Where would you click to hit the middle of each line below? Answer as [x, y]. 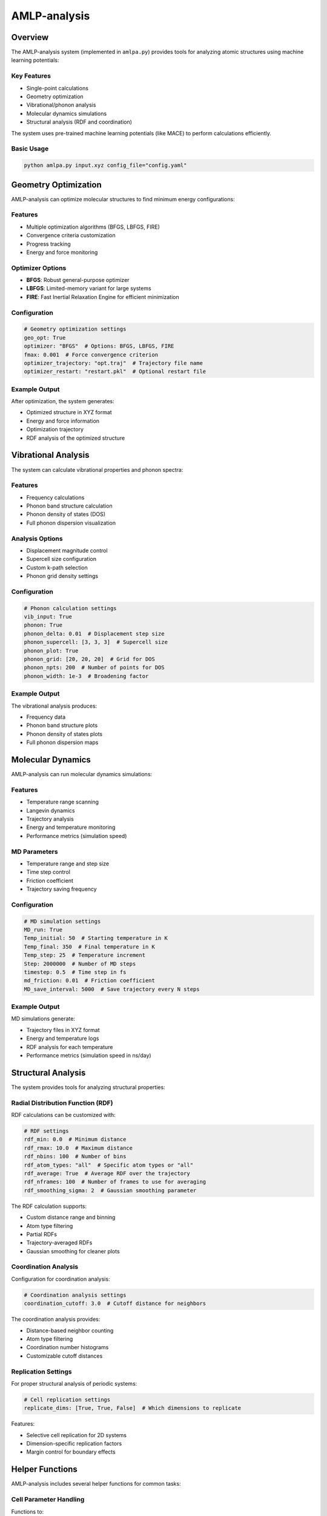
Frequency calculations [55, 497]
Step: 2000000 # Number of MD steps [80, 964]
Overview [30, 37]
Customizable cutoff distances [64, 1356]
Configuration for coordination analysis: [61, 1279]
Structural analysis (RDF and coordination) [79, 122]
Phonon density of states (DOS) [66, 514]
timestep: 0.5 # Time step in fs [75, 972]
